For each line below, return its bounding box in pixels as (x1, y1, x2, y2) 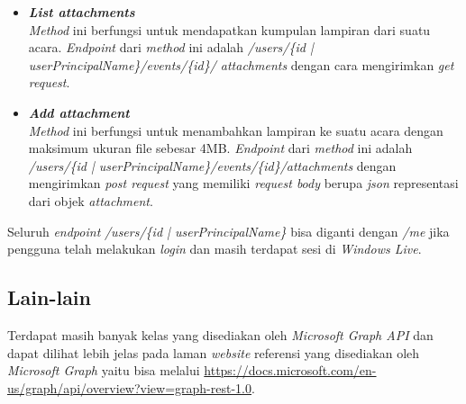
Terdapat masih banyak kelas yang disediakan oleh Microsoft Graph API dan (7, 325, 434, 344)
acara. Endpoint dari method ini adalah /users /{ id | (28, 38, 314, 57)
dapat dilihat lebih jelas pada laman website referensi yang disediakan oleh (7, 343, 420, 362)
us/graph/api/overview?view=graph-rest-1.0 (7, 378, 251, 397)
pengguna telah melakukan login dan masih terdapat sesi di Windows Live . (7, 239, 422, 258)
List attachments (28, 3, 135, 21)
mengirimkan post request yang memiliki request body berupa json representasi (28, 174, 459, 193)
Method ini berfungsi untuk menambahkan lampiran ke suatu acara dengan (28, 121, 443, 139)
